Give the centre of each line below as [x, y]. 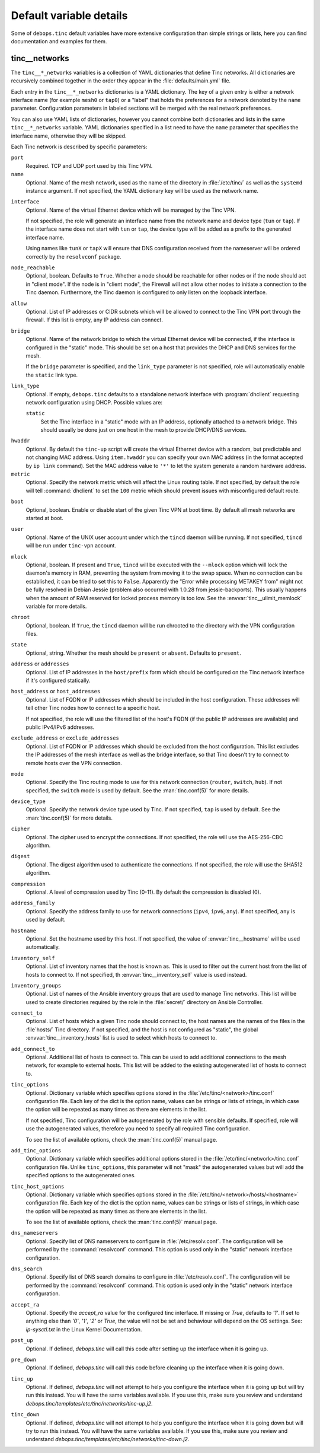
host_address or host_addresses [56, 692]
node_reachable [33, 268]
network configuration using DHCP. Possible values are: [94, 402]
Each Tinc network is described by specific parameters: [79, 146]
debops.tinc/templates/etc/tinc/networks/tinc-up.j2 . [89, 1403]
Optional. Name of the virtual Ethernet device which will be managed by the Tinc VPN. [131, 210]
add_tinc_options [36, 1150]
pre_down [24, 1359]
